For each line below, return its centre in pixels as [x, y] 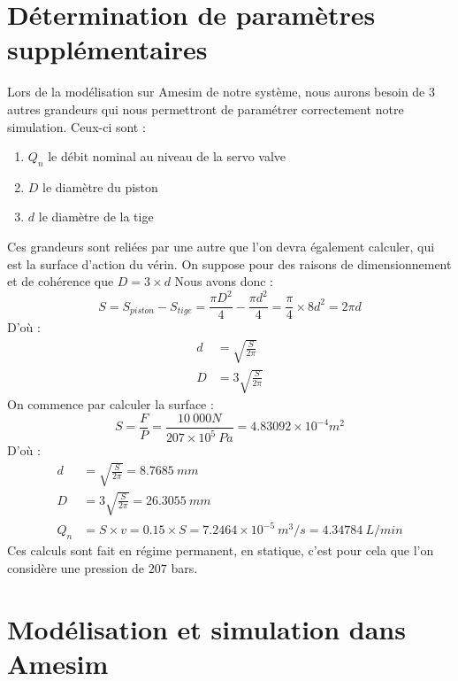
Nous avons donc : [224, 281]
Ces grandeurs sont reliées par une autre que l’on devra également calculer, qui [221, 247]
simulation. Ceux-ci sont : [76, 126]
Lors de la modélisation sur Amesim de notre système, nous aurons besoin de [216, 92]
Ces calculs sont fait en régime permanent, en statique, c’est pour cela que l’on [221, 550]
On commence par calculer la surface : [111, 404]
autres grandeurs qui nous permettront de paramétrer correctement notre [206, 108]
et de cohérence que [61, 281]
